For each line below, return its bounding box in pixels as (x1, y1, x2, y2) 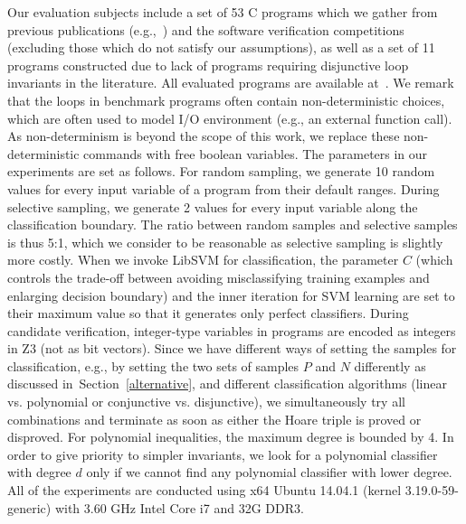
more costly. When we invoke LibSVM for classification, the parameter (7, 250, 399, 269)
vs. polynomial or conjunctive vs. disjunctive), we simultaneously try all (7, 392, 405, 411)
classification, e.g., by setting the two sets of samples (7, 356, 300, 375)
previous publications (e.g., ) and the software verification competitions (7, 20, 404, 39)
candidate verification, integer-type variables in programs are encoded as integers (7, 321, 456, 340)
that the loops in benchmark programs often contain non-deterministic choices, (7, 90, 445, 109)
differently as (354, 356, 426, 375)
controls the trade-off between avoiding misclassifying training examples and (7, 267, 430, 286)
